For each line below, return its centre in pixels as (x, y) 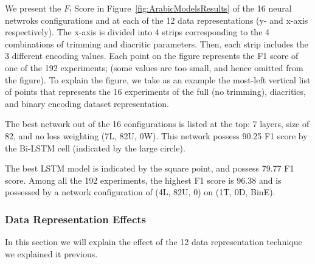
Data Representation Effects (76, 219)
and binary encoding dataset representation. (87, 103)
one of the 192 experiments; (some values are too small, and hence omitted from (154, 67)
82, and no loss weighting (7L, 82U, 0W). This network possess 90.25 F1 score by (156, 135)
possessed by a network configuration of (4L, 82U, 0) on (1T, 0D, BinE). (140, 192)
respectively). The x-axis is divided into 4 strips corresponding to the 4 (137, 32)
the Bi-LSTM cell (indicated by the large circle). (95, 148)
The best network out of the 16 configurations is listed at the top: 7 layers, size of (157, 124)
